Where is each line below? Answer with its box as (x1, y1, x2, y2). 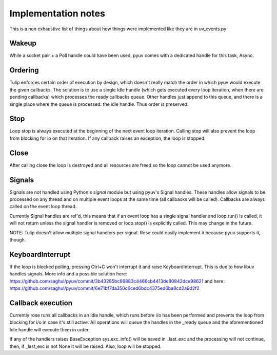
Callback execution (9, 298, 73, 307)
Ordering (9, 66, 39, 74)
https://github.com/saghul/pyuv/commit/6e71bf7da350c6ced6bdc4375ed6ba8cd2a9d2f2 (9, 285, 200, 291)
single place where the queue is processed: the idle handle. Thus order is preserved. (9, 101, 189, 107)
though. (9, 236, 26, 242)
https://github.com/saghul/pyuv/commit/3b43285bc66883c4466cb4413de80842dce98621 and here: (9, 278, 225, 284)
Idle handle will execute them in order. (9, 326, 90, 332)
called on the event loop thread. (9, 203, 77, 210)
